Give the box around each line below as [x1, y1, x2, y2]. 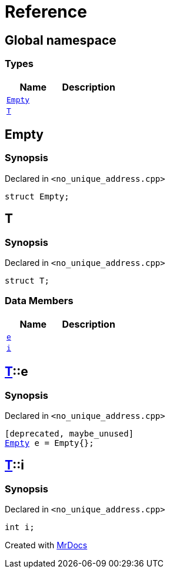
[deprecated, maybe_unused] [5, 428, 134, 438]
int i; [5, 522, 35, 532]
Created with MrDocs [5, 540, 88, 551]
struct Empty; [5, 191, 69, 201]
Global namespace [5, 32, 116, 48]
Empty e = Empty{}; [5, 438, 94, 448]
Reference [5, 2, 87, 22]
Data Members [5, 295, 74, 307]
